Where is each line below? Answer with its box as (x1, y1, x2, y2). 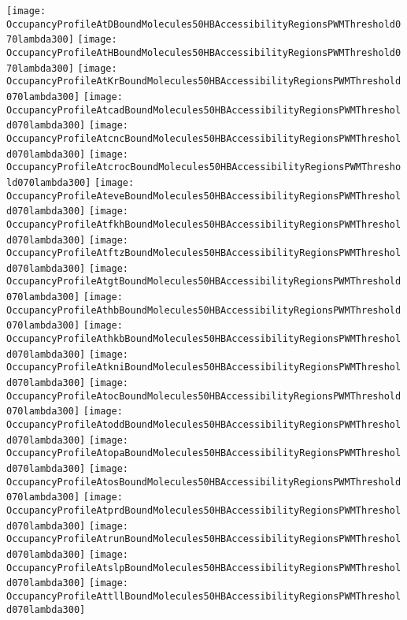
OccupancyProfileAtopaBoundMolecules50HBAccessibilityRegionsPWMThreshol (6, 447, 401, 459)
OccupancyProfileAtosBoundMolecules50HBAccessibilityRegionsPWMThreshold (6, 476, 401, 488)
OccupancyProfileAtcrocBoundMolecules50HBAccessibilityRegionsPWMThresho (6, 161, 401, 173)
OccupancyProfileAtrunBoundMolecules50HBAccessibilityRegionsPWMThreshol (6, 533, 401, 545)
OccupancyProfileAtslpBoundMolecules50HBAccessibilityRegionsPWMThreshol (6, 562, 401, 574)
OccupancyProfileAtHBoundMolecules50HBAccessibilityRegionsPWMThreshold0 (6, 46, 401, 58)
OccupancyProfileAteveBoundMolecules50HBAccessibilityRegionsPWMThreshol (6, 190, 401, 202)
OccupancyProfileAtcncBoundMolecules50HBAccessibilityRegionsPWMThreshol (6, 132, 401, 144)
